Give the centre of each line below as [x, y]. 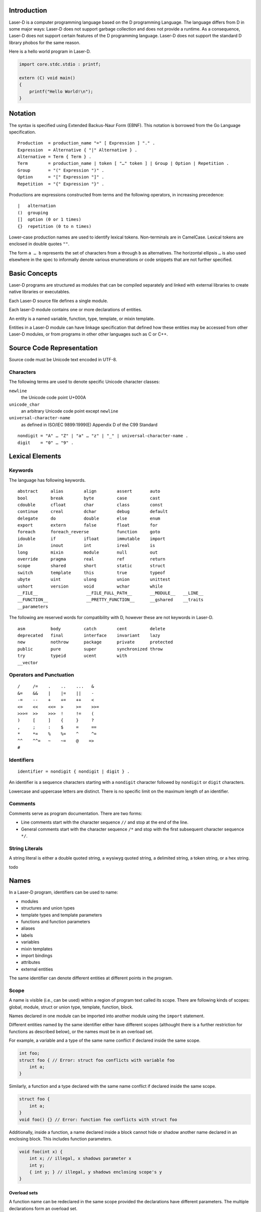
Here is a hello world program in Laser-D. [50, 51]
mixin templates [37, 949]
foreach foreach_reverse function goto [89, 532]
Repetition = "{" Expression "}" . [61, 184]
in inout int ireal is [87, 546]
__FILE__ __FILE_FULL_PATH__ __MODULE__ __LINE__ [111, 593]
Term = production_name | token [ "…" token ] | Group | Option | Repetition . [123, 163]
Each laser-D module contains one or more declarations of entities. [76, 310]
